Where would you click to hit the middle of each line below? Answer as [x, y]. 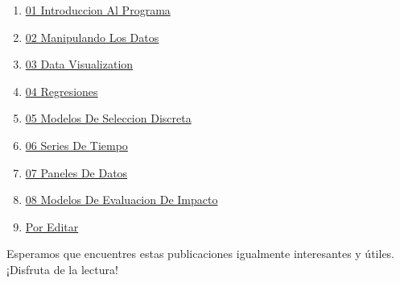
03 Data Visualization [79, 64]
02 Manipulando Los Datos [92, 37]
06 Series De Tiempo [76, 145]
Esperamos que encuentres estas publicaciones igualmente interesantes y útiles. [201, 254]
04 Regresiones [62, 91]
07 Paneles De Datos [76, 172]
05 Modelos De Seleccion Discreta [108, 118]
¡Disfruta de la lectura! [62, 269]
